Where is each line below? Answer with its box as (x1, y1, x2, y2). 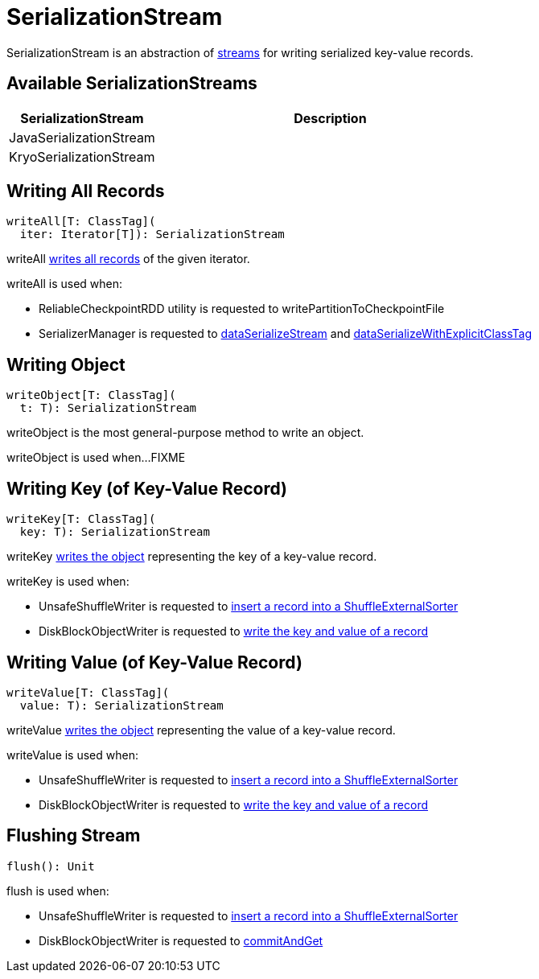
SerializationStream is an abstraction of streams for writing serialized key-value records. (6, 45, 474, 60)
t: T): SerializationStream (19, 401, 197, 415)
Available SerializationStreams (6, 73, 257, 94)
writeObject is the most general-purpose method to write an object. (6, 426, 364, 440)
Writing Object (6, 354, 125, 375)
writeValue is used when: (6, 747, 138, 762)
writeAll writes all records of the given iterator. (6, 252, 250, 266)
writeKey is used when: (6, 574, 130, 589)
